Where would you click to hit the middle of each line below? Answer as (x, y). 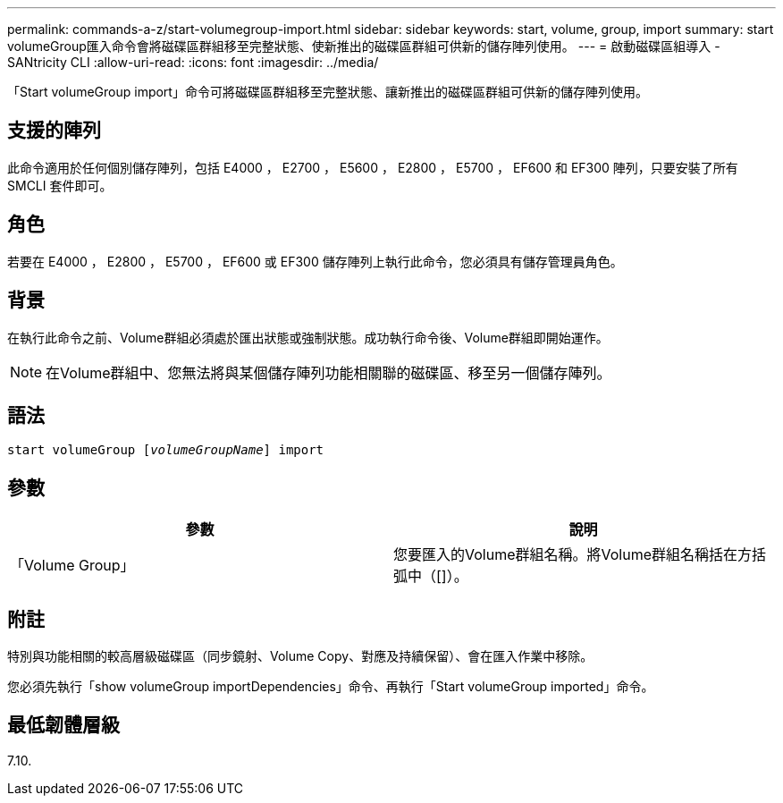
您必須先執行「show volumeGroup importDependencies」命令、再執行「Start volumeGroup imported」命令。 (331, 687)
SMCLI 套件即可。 (60, 185)
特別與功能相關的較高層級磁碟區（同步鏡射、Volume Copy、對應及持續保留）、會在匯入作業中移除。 (300, 656)
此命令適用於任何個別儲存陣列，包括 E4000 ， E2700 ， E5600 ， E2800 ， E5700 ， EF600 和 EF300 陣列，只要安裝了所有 (373, 167)
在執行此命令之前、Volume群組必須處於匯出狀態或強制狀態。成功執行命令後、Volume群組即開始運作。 (308, 337)
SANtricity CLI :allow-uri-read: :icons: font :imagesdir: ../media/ (193, 62)
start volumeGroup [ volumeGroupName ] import (166, 450)
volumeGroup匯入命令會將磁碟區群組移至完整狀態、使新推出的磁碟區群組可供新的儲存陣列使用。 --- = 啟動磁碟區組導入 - (364, 46)
